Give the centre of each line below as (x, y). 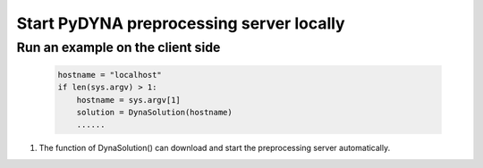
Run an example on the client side (119, 47)
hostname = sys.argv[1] (128, 100)
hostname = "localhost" (110, 75)
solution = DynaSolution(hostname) (154, 112)
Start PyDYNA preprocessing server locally (181, 23)
